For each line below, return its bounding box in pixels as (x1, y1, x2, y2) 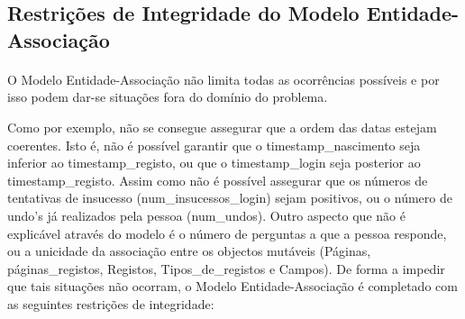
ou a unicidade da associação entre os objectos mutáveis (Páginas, (7, 242, 371, 260)
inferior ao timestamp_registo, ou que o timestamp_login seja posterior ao (7, 153, 421, 172)
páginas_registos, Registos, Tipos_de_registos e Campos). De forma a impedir (7, 259, 445, 278)
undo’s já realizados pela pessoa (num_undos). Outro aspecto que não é (7, 205, 406, 224)
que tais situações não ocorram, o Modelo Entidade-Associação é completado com (7, 277, 458, 296)
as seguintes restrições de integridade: (7, 294, 214, 313)
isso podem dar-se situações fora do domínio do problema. (7, 87, 328, 106)
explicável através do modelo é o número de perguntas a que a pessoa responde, (7, 223, 447, 242)
